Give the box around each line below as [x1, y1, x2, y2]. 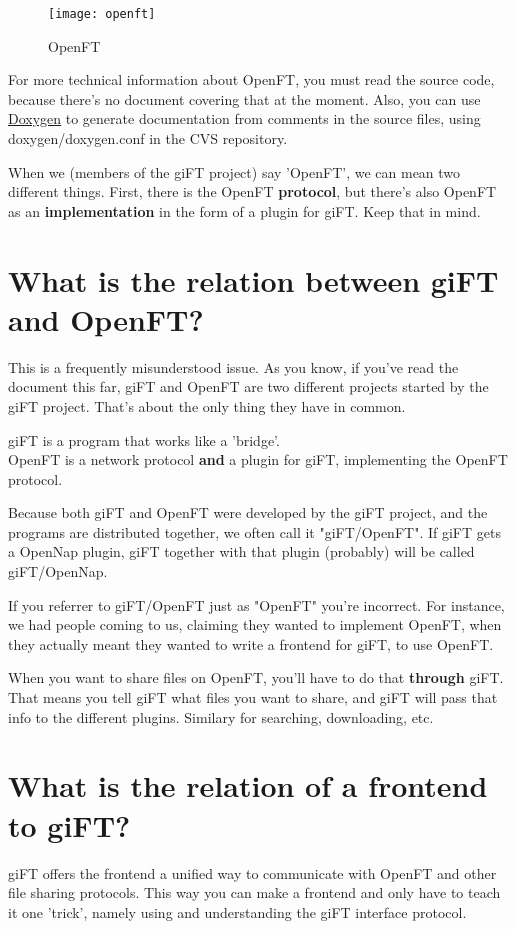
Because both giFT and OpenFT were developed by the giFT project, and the [8, 502, 488, 523]
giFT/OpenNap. [8, 561, 108, 582]
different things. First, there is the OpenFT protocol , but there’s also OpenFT [8, 181, 497, 202]
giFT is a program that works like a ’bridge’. [8, 429, 280, 450]
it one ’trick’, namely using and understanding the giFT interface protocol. [8, 901, 467, 922]
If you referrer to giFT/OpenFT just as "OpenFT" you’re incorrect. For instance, [8, 594, 505, 615]
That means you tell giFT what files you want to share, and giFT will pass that [8, 687, 498, 708]
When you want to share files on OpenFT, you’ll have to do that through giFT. [8, 667, 504, 688]
